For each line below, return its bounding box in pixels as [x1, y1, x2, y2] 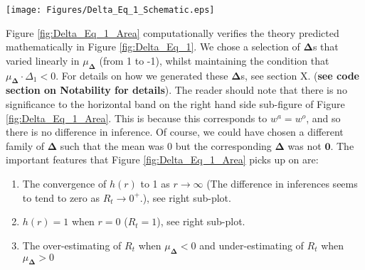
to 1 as [140, 176, 170, 190]
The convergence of [22, 176, 107, 190]
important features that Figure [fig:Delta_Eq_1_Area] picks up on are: [6, 152, 319, 167]
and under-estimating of [199, 237, 304, 252]
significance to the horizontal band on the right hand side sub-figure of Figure [6, 97, 345, 112]
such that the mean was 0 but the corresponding [60, 138, 272, 153]
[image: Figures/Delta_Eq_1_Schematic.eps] [6, 5, 215, 15]
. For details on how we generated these [55, 67, 228, 82]
